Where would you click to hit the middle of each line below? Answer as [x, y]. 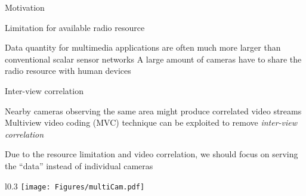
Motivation [25, 7]
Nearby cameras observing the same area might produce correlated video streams [153, 111]
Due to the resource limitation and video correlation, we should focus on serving [152, 154]
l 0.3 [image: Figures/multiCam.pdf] [75, 186]
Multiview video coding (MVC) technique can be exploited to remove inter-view [151, 122]
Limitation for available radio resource [75, 27]
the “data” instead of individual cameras [79, 165]
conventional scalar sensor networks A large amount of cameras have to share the [153, 59]
